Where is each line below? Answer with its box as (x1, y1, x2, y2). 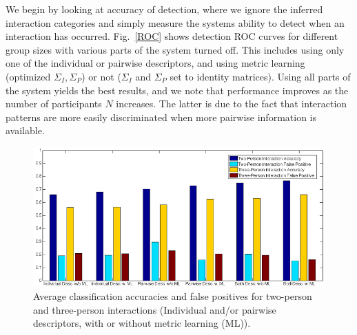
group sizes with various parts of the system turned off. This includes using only (6, 42, 345, 56)
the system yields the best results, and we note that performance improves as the (6, 83, 349, 97)
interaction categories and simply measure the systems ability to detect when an (6, 15, 345, 30)
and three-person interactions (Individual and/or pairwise (33, 302, 276, 316)
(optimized (6, 69, 51, 83)
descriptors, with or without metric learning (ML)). (33, 316, 251, 330)
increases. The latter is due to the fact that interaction (116, 96, 347, 111)
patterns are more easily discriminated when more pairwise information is (6, 109, 316, 124)
